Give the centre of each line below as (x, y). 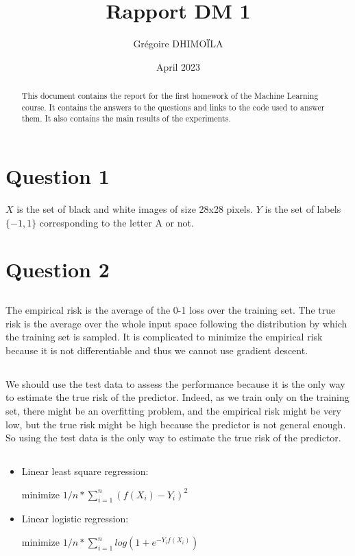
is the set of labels (303, 209)
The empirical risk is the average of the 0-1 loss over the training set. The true (171, 309)
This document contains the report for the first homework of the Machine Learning (170, 96)
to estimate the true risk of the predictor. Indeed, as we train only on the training (177, 397)
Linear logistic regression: (75, 519)
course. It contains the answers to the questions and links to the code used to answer (173, 107)
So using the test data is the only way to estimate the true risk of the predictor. (173, 438)
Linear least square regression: (85, 471)
